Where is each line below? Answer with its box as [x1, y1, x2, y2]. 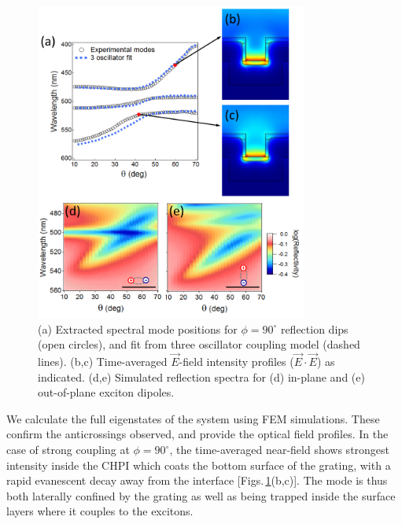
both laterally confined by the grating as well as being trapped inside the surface [6, 487, 396, 504]
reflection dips [280, 320, 349, 337]
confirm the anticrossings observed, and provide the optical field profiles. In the [6, 426, 389, 442]
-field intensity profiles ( [179, 353, 294, 370]
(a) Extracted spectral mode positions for [38, 320, 238, 337]
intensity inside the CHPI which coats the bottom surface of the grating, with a [6, 456, 391, 473]
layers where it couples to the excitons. [6, 503, 194, 519]
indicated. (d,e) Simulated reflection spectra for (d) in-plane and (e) [38, 368, 365, 385]
